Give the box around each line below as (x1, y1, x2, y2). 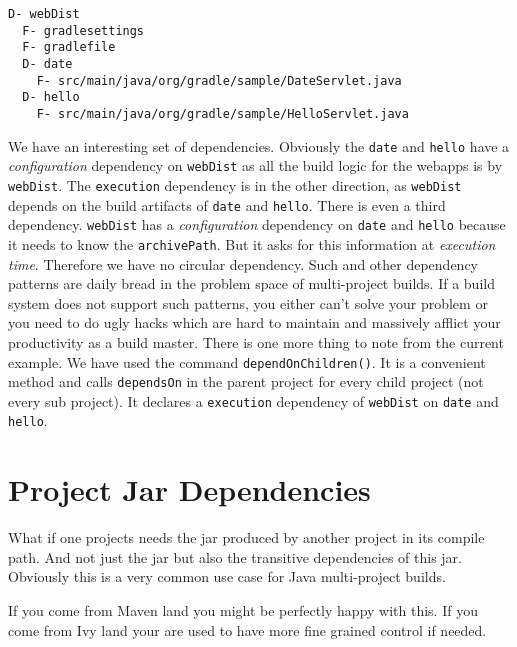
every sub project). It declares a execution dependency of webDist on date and (8, 390, 499, 411)
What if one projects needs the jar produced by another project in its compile (8, 527, 485, 548)
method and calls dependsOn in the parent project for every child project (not (8, 371, 484, 392)
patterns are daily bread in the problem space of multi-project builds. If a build (8, 273, 495, 294)
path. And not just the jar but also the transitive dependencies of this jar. (8, 546, 462, 567)
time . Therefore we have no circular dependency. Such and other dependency (8, 253, 478, 274)
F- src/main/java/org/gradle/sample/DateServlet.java (36, 73, 402, 88)
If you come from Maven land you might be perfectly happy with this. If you (8, 600, 478, 621)
